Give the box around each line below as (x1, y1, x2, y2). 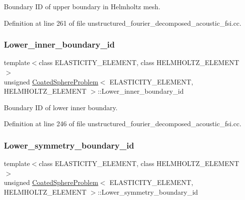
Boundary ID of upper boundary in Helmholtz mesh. (4, 1, 161, 11)
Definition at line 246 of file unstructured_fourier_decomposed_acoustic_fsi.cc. (4, 118, 242, 129)
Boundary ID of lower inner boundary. (4, 102, 118, 112)
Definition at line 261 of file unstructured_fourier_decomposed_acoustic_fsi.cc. (4, 17, 242, 28)
